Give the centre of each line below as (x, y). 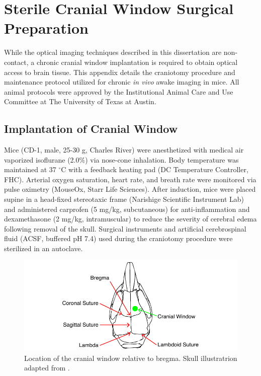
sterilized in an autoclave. (43, 248)
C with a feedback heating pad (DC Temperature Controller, (155, 169)
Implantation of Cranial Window (91, 129)
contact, (16, 62)
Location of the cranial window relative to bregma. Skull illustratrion (131, 358)
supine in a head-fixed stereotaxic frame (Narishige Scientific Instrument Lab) (124, 199)
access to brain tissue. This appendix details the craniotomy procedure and (120, 72)
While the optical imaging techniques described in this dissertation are (113, 52)
